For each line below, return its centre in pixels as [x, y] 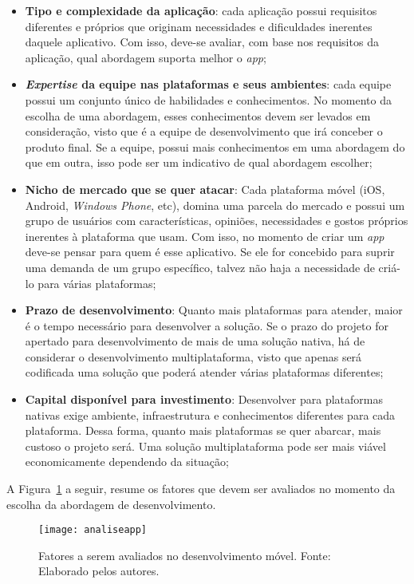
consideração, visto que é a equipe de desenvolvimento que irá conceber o [204, 131]
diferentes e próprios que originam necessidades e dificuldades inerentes [199, 26]
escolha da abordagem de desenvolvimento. [111, 504]
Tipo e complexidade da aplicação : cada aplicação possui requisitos [201, 10]
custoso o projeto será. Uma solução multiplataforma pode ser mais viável [205, 446]
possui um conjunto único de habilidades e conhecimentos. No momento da [208, 99]
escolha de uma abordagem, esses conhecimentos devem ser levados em [198, 115]
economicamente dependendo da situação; [127, 462]
